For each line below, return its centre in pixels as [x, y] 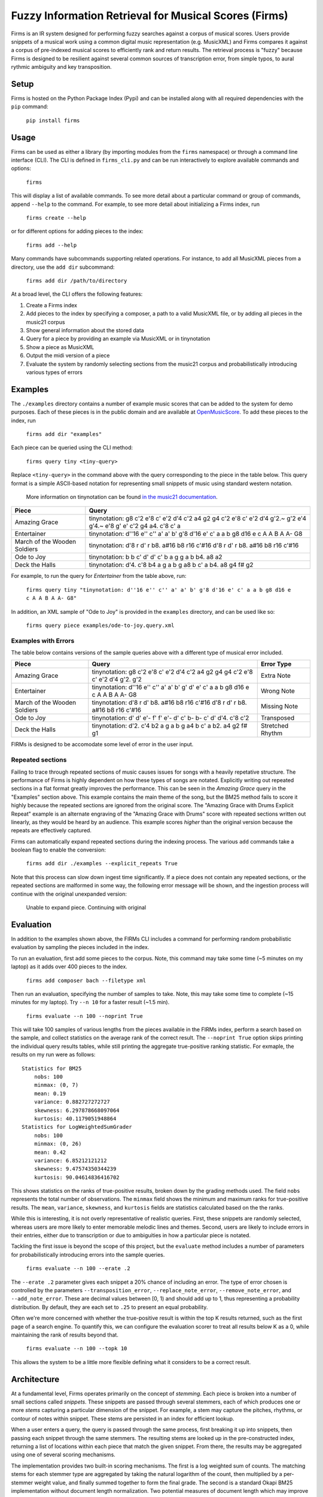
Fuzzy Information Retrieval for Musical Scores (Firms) [150, 16]
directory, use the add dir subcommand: [63, 267]
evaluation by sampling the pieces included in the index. [80, 947]
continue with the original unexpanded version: [69, 894]
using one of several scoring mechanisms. [63, 1454]
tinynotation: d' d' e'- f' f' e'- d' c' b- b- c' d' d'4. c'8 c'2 [170, 718]
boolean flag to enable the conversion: [59, 850]
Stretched [275, 726]
